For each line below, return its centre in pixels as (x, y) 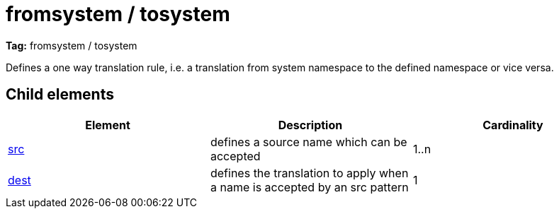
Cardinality (513, 125)
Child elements (60, 95)
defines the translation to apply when (309, 173)
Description (310, 125)
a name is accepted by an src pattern (309, 187)
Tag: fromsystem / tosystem (72, 45)
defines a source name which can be (309, 142)
